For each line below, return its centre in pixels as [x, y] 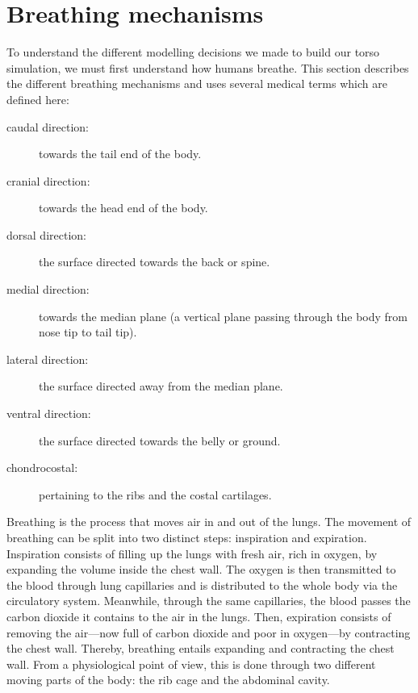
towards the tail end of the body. [120, 154]
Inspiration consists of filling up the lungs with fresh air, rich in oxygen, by [192, 553]
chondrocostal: [42, 468]
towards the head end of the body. [123, 208]
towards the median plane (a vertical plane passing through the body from [223, 316]
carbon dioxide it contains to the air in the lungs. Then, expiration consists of [199, 616]
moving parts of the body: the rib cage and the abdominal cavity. [168, 680]
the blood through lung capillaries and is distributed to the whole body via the [202, 584]
